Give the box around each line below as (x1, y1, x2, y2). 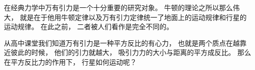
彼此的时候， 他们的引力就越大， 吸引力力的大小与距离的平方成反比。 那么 (10, 47, 251, 57)
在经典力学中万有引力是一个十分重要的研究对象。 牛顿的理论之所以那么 (4, 2, 233, 12)
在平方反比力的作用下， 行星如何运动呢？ (4, 56, 137, 67)
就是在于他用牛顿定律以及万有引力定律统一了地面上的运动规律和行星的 (20, 12, 247, 22)
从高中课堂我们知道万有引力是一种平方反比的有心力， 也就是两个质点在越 (4, 37, 240, 48)
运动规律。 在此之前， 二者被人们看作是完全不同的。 (4, 21, 174, 32)
